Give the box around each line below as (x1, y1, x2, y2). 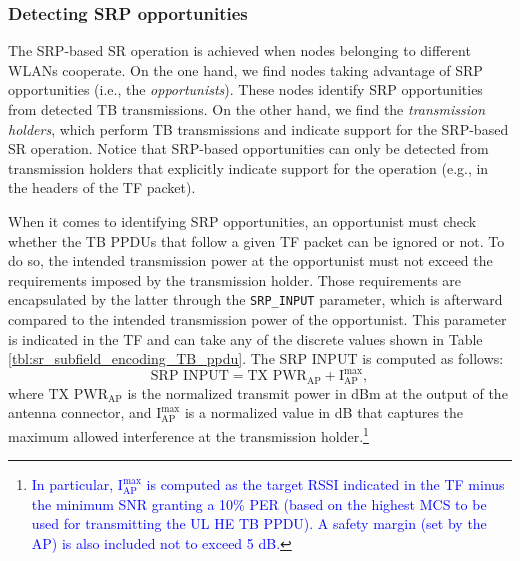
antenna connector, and (8, 402, 152, 423)
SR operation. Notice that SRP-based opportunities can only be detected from (8, 138, 489, 159)
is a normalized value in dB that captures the (184, 402, 464, 423)
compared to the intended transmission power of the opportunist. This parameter (8, 309, 507, 329)
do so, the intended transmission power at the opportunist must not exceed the (8, 250, 493, 271)
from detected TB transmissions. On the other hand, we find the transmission (8, 99, 486, 119)
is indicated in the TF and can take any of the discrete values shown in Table (8, 328, 483, 349)
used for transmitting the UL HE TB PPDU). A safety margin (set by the (31, 513, 487, 534)
